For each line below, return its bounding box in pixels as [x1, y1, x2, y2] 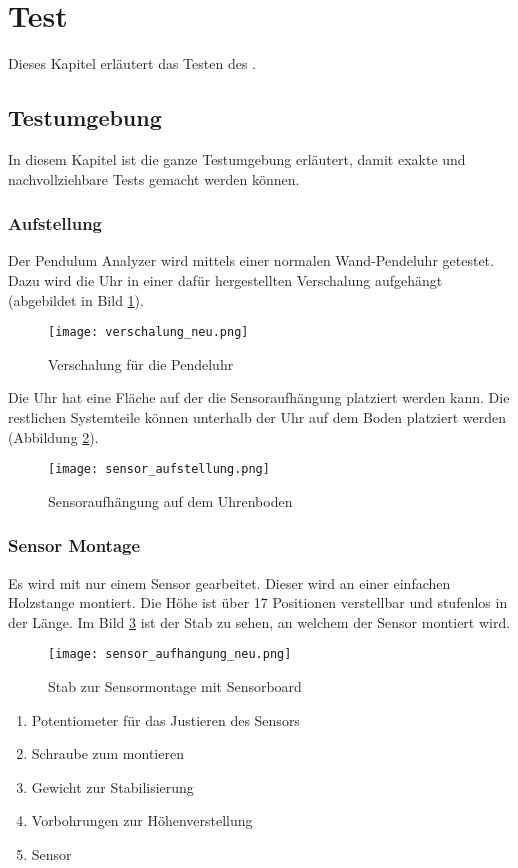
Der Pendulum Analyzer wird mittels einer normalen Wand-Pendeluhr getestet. [8, 250, 494, 271]
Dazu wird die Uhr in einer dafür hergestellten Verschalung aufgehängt [8, 269, 443, 290]
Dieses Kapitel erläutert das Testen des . [8, 53, 256, 74]
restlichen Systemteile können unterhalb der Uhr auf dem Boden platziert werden [8, 406, 506, 427]
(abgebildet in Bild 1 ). [8, 289, 144, 310]
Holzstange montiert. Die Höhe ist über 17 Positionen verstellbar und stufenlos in [8, 592, 508, 613]
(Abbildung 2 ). [8, 426, 99, 447]
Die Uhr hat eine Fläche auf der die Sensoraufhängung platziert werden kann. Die [8, 387, 510, 408]
